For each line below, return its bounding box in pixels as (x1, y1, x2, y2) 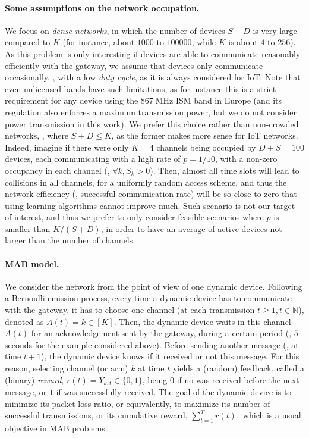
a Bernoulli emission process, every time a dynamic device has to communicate (5, 292, 292, 304)
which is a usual (242, 409, 301, 421)
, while (191, 36, 216, 48)
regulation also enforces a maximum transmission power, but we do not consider (5, 105, 297, 118)
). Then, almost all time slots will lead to (150, 164, 299, 176)
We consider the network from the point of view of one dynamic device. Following (5, 280, 302, 292)
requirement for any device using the (5, 94, 138, 107)
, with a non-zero (215, 152, 278, 165)
